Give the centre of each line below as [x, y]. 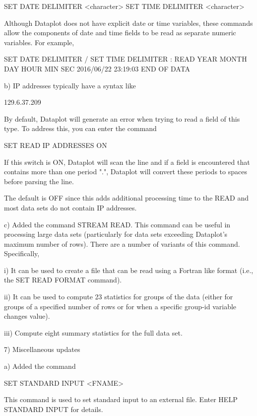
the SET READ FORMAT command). [63, 280]
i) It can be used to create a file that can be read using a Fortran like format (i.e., [129, 270]
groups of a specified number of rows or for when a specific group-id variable [120, 306]
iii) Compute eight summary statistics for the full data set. [93, 332]
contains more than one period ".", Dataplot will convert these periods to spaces [126, 172]
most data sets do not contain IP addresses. [70, 207]
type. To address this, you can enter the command [80, 128]
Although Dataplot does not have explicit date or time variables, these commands [128, 23]
